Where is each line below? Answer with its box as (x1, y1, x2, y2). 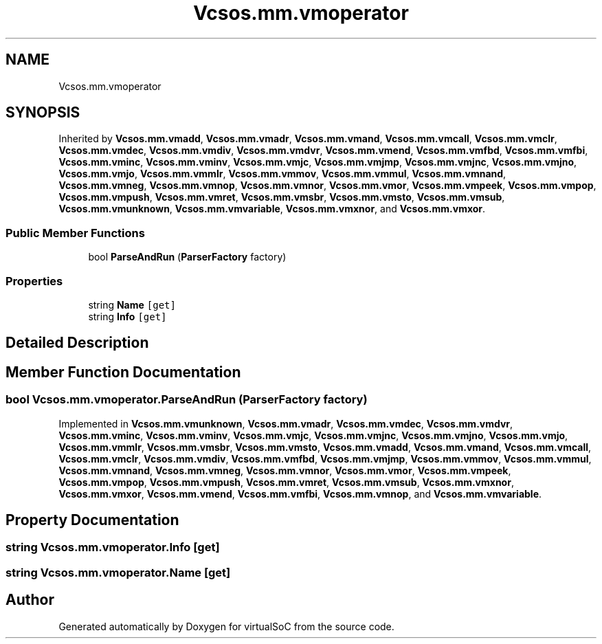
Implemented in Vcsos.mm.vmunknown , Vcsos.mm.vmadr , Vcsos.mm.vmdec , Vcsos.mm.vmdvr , (58, 417, 513, 430)
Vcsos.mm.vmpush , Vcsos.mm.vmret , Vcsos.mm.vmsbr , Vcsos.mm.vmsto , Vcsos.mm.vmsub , (58, 191, 505, 203)
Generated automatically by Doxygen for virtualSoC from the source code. (58, 620, 394, 632)
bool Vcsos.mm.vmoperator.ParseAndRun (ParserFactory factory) (5, 392, 368, 407)
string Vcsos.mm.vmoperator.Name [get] (5, 565, 231, 579)
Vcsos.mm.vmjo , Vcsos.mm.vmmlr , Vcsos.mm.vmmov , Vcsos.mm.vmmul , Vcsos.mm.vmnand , (58, 168, 506, 180)
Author (5, 591, 54, 609)
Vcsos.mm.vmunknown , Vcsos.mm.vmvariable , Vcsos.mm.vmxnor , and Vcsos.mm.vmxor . (58, 203, 486, 215)
